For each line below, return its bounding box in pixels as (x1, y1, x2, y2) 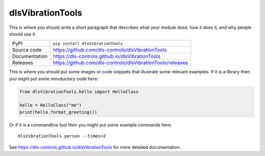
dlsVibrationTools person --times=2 (18, 134, 106, 139)
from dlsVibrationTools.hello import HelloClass (19, 89, 139, 94)
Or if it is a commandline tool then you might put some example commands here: (9, 122, 172, 128)
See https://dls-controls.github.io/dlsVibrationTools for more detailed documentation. (9, 144, 181, 150)
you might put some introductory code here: (9, 76, 99, 82)
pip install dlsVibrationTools (53, 41, 123, 46)
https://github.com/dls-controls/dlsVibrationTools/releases (53, 59, 188, 66)
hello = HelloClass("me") (19, 103, 82, 108)
